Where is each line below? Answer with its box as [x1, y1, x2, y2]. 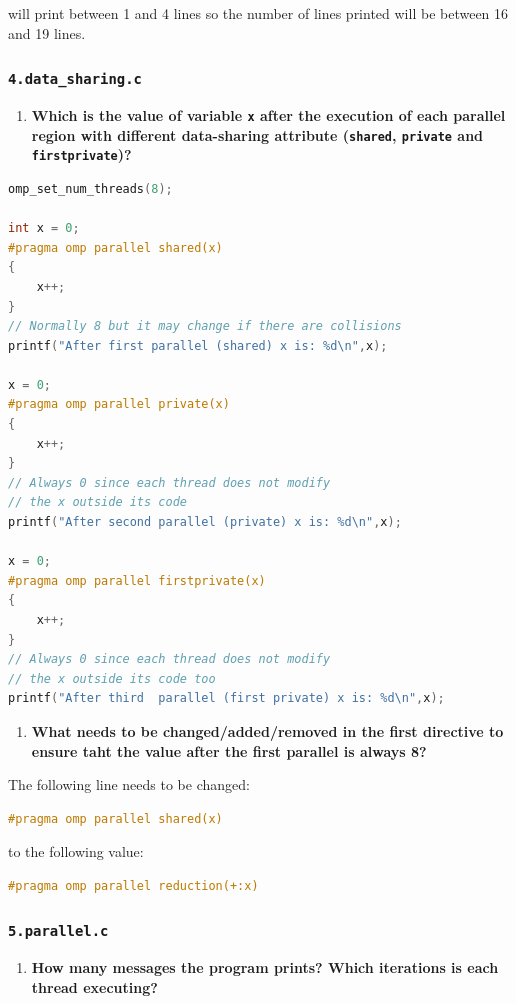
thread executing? [31, 976, 158, 997]
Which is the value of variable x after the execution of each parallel [31, 104, 506, 125]
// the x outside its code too [8, 671, 216, 686]
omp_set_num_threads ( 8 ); [8, 181, 173, 196]
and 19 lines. [8, 22, 86, 43]
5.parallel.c [8, 923, 109, 940]
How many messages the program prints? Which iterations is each [31, 957, 499, 978]
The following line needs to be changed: [8, 774, 250, 795]
